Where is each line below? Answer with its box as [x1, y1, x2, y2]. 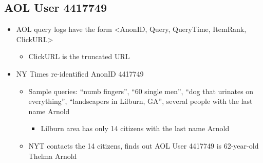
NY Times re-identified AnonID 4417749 [16, 68, 144, 79]
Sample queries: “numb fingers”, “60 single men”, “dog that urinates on [28, 85, 254, 96]
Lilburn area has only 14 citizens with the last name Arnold [41, 123, 230, 134]
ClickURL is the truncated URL [28, 51, 130, 62]
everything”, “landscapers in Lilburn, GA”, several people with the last [28, 96, 253, 106]
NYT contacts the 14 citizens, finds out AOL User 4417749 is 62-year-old [28, 140, 259, 151]
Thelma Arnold [28, 150, 77, 161]
